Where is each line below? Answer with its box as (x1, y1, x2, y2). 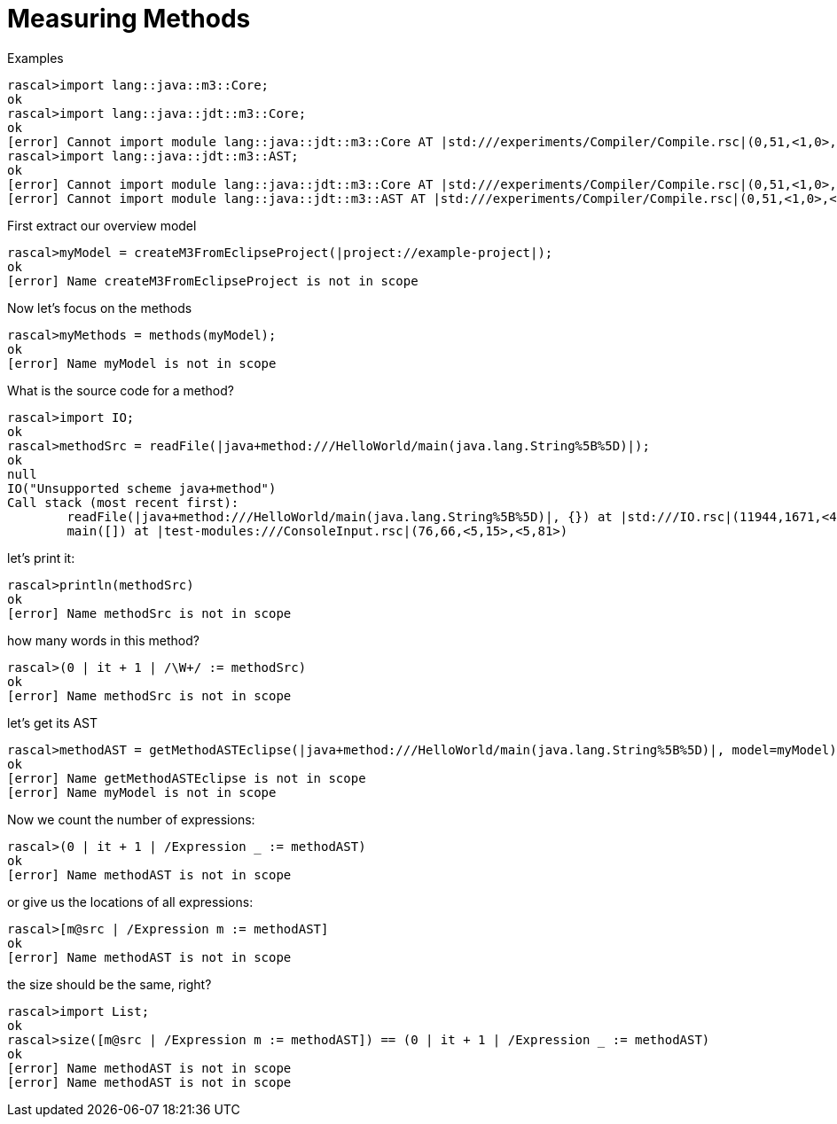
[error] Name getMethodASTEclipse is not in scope (7, 770, 366, 785)
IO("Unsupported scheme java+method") (7, 480, 277, 496)
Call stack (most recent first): (7, 495, 239, 510)
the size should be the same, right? (7, 976, 212, 992)
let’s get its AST (7, 714, 98, 730)
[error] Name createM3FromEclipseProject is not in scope (7, 273, 418, 288)
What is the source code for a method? (7, 382, 234, 398)
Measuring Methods (7, 4, 251, 34)
